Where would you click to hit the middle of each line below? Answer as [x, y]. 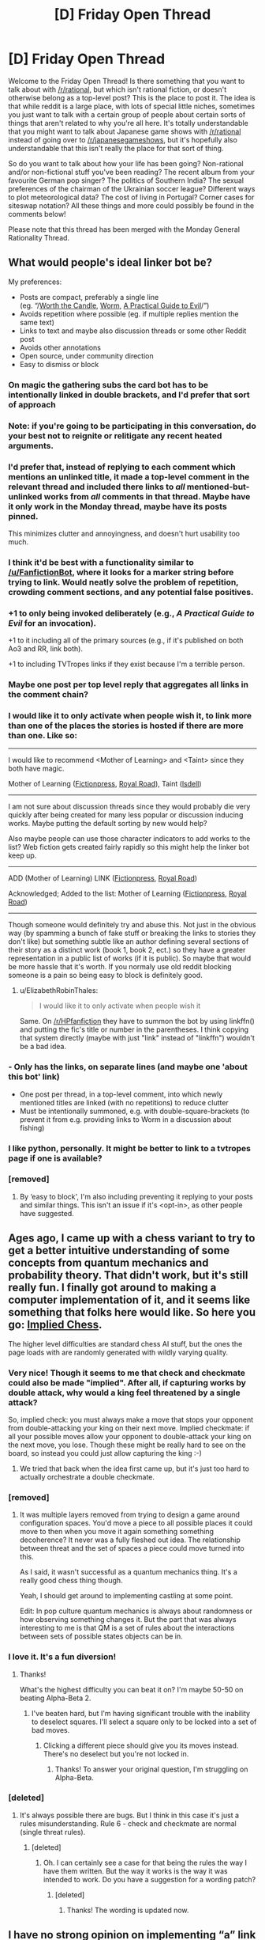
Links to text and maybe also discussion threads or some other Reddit [133, 331]
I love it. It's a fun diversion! [62, 1657]
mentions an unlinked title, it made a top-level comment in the [129, 476]
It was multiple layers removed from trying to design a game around [130, 1515]
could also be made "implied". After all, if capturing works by [127, 1382]
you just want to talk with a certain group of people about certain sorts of [127, 114]
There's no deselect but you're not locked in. [116, 1753]
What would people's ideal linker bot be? [110, 263]
